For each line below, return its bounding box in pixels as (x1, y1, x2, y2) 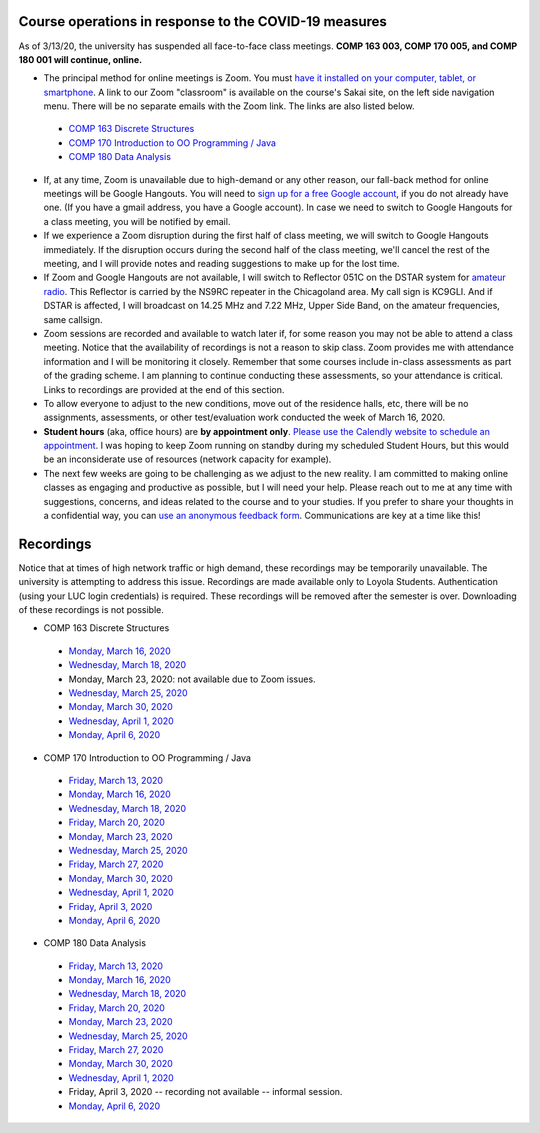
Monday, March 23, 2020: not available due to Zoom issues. (68, 673, 316, 685)
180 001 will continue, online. (18, 53, 143, 65)
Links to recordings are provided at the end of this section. (43, 383, 285, 395)
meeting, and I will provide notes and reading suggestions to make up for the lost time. (43, 257, 400, 269)
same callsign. (43, 313, 104, 325)
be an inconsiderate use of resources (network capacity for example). (43, 453, 332, 465)
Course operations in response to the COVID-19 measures (18, 13, 387, 30)
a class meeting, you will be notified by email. (43, 215, 231, 227)
